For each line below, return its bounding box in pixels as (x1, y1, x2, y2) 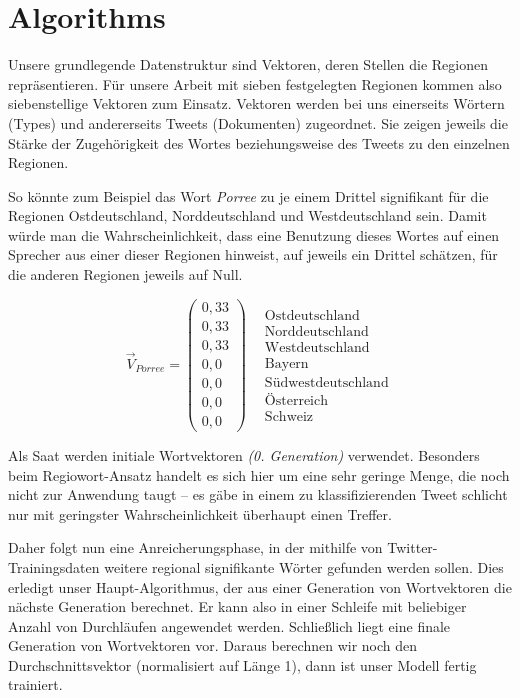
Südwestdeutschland (264, 375, 389, 390)
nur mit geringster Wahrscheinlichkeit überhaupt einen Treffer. (8, 503, 392, 524)
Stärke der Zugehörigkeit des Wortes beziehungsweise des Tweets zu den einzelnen (8, 132, 510, 153)
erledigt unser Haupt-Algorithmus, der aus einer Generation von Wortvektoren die (8, 576, 512, 597)
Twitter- (387, 537, 438, 558)
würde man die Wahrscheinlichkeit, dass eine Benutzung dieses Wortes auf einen (8, 224, 500, 245)
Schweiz (264, 409, 314, 424)
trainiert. (8, 674, 63, 695)
